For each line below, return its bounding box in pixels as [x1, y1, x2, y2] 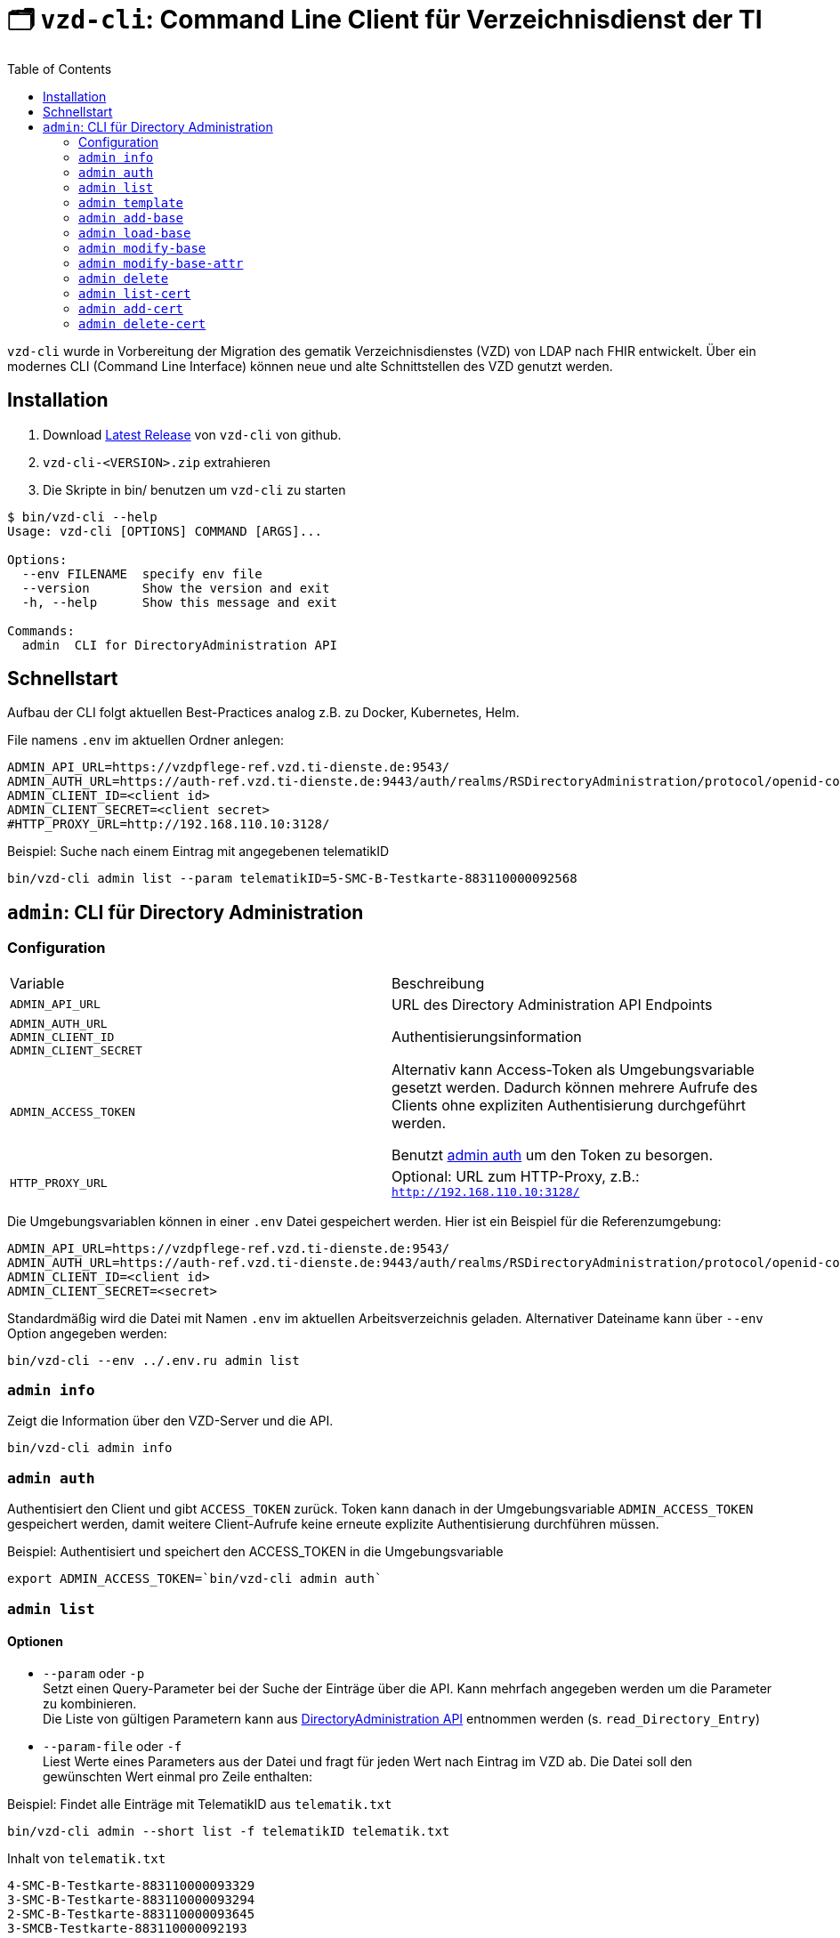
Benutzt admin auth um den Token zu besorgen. [392, 1145, 714, 1164]
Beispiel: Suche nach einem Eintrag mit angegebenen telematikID [7, 844, 390, 860]
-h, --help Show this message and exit [21, 594, 337, 610]
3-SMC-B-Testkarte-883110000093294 [7, 1892, 255, 1907]
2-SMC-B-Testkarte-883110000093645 [7, 1906, 255, 1921]
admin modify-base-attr [78, 255, 244, 271]
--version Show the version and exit [21, 580, 330, 595]
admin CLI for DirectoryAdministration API [21, 637, 337, 652]
